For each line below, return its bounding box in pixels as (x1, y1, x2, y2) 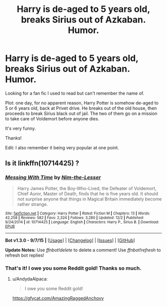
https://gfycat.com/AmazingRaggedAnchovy (12, 295, 104, 301)
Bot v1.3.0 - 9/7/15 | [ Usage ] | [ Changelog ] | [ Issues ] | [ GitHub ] (5, 237, 135, 243)
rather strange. (17, 201, 48, 207)
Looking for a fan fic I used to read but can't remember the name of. (5, 90, 145, 96)
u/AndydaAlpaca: (12, 276, 48, 282)
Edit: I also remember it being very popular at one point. (5, 144, 119, 150)
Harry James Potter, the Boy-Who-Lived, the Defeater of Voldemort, (17, 185, 157, 191)
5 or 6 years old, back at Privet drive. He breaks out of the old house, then (5, 105, 157, 111)
